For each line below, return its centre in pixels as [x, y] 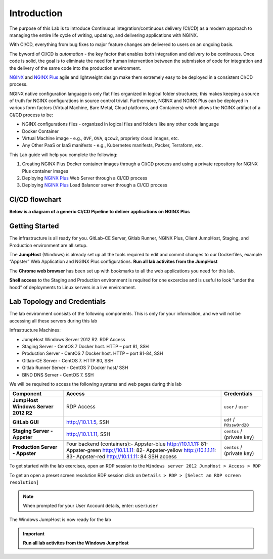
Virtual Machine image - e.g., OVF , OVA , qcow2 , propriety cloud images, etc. [101, 138]
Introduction [36, 13]
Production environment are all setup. [49, 245]
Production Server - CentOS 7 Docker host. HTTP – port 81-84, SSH [93, 353]
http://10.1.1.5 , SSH [88, 422]
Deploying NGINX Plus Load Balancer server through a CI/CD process [95, 185]
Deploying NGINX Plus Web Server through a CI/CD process [85, 178]
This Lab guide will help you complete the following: [63, 155]
